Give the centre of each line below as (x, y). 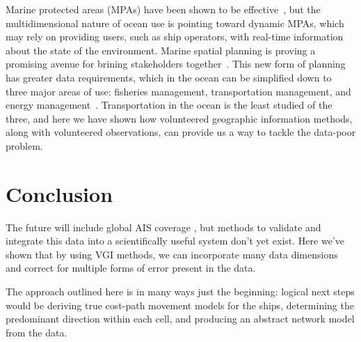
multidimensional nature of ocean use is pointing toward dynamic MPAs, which (175, 23)
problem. (24, 145)
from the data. (37, 332)
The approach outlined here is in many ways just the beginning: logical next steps (180, 292)
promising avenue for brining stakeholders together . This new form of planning (176, 64)
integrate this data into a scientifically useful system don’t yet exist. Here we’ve (175, 241)
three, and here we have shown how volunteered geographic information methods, (179, 118)
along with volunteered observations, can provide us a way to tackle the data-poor (181, 132)
